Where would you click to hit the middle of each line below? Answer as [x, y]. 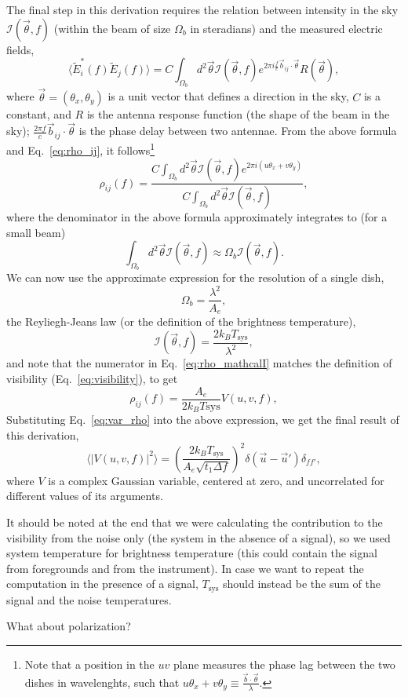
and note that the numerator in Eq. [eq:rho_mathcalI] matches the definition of [199, 363]
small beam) [36, 232]
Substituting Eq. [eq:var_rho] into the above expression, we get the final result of [203, 420]
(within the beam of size [112, 28]
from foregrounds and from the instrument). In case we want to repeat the [185, 568]
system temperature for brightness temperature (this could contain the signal [192, 553]
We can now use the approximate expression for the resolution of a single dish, [195, 277]
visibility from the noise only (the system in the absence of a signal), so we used [199, 537]
